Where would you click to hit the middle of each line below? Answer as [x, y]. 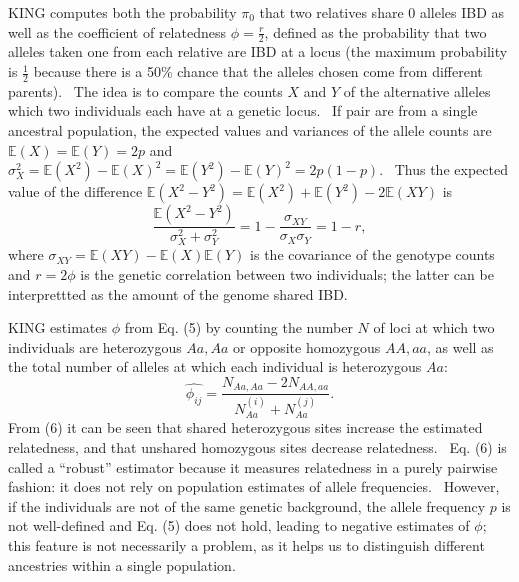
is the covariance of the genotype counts [372, 254]
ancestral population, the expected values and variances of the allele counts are [250, 130]
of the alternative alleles [417, 90]
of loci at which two [434, 327]
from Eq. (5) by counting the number [238, 327]
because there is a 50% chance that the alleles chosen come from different [258, 71]
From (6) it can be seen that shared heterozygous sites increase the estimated [245, 427]
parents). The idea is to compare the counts [145, 90]
